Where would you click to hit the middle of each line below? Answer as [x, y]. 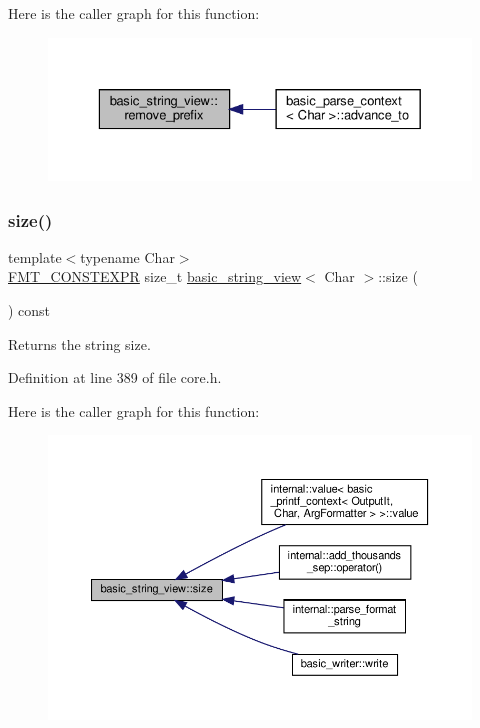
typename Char [127, 256]
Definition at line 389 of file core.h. [115, 377]
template [35, 256]
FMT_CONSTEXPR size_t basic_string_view [155, 276]
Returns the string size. [79, 343]
